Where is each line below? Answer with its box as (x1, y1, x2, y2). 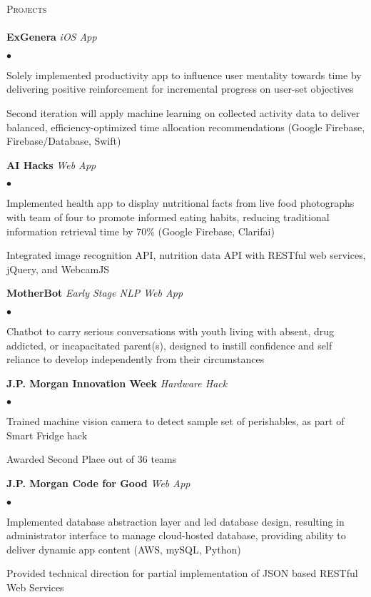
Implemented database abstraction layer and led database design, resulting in (6, 514, 345, 529)
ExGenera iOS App (6, 29, 97, 44)
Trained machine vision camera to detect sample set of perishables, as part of (6, 414, 345, 429)
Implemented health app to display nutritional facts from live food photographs (6, 195, 355, 210)
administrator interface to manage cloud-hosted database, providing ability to (6, 528, 346, 543)
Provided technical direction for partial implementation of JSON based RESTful (6, 566, 358, 581)
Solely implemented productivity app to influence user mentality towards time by (6, 67, 362, 82)
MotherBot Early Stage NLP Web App (6, 285, 183, 300)
